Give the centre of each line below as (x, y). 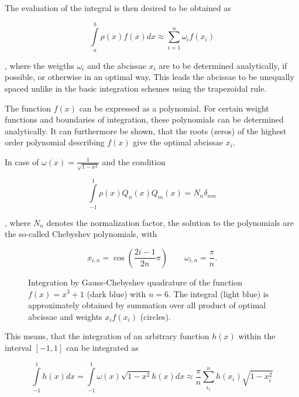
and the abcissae (116, 65)
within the (257, 336)
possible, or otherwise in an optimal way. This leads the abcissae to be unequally (149, 77)
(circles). (155, 316)
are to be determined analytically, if (223, 65)
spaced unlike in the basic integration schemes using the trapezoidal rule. (136, 88)
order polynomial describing (55, 142)
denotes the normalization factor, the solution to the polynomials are (170, 222)
